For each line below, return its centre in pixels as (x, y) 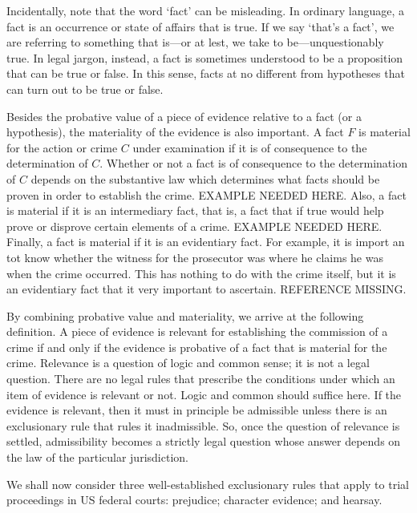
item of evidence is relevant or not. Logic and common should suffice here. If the (204, 394)
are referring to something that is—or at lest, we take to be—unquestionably (195, 42)
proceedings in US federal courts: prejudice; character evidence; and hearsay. (194, 500)
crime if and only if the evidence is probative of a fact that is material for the (197, 347)
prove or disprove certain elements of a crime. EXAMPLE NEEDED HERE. (194, 226)
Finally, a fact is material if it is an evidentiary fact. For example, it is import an (206, 242)
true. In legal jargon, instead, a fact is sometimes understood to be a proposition (205, 57)
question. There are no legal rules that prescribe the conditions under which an (201, 379)
